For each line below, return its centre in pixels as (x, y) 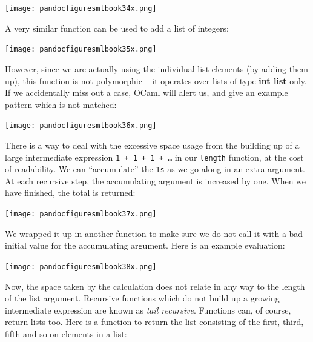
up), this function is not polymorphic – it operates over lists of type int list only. (156, 80)
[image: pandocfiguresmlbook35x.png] (81, 49)
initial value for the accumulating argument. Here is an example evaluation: (145, 245)
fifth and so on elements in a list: (66, 333)
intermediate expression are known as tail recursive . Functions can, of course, (148, 310)
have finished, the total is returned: (70, 193)
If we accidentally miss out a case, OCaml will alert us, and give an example (147, 92)
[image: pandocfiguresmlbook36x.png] (81, 126)
